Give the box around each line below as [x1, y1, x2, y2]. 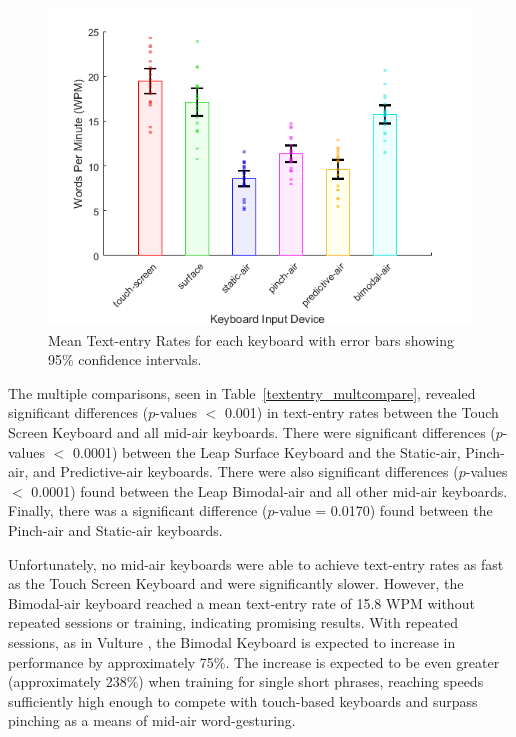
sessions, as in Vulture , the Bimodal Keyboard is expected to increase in [8, 631, 456, 652]
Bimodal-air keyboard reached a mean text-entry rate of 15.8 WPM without [8, 592, 475, 613]
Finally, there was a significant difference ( [8, 500, 268, 521]
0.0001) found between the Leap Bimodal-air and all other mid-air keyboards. [31, 480, 508, 501]
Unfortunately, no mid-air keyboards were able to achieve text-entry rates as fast [8, 553, 504, 574]
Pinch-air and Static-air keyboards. [8, 519, 223, 540]
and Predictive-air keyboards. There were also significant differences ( [32, 461, 459, 482]
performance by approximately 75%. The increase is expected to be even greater [8, 651, 500, 672]
